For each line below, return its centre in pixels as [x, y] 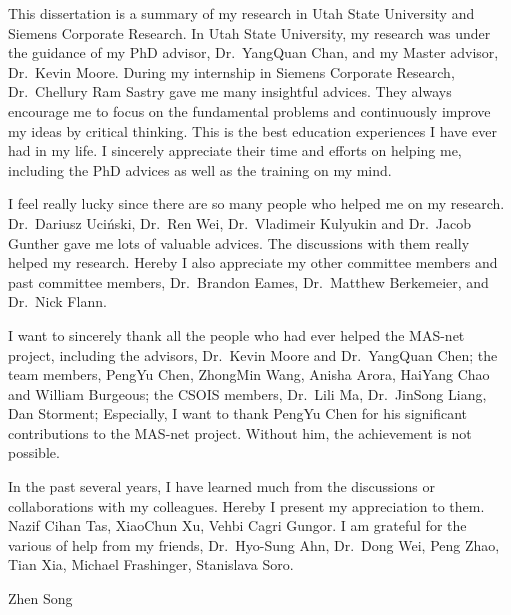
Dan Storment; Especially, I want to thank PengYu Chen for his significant [238, 413]
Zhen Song [40, 598]
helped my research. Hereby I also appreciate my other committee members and [253, 262]
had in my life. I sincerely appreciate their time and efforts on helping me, [235, 150]
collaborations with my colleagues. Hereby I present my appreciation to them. [246, 505]
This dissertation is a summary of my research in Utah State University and [241, 13]
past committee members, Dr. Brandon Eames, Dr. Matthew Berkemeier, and [248, 281]
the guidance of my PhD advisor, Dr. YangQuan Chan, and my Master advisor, [253, 52]
